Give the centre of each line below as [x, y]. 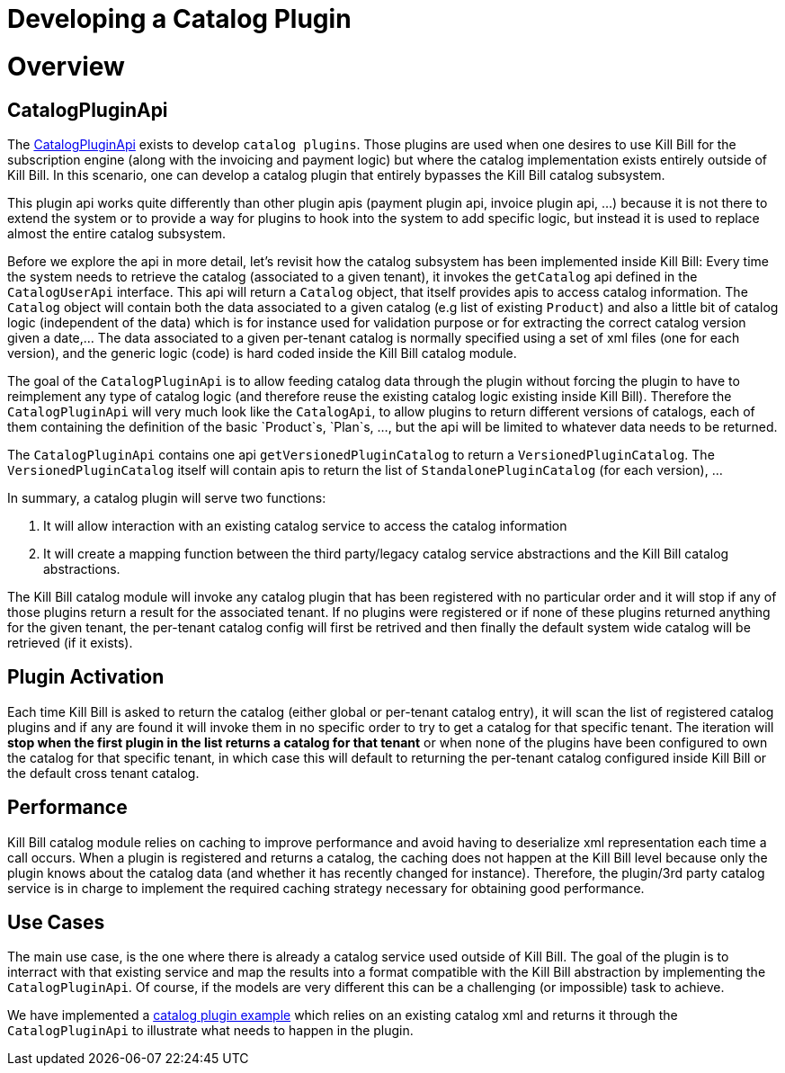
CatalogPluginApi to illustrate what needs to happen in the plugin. [210, 1031]
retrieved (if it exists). [70, 642]
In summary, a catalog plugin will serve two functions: [167, 497]
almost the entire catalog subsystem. [116, 233]
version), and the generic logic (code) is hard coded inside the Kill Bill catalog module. [262, 353]
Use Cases [56, 923]
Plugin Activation [86, 677]
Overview [66, 66]
